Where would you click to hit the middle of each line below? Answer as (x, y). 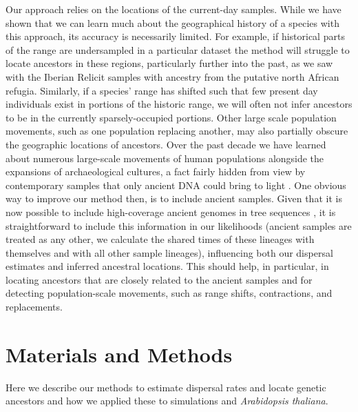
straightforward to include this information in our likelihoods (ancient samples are (179, 225)
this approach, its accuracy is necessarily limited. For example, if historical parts (175, 36)
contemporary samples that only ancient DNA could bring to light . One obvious (176, 185)
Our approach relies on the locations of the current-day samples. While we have (173, 9)
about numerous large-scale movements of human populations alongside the (165, 158)
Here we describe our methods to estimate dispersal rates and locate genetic (166, 387)
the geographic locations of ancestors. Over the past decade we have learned (166, 144)
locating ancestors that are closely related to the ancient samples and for (159, 279)
